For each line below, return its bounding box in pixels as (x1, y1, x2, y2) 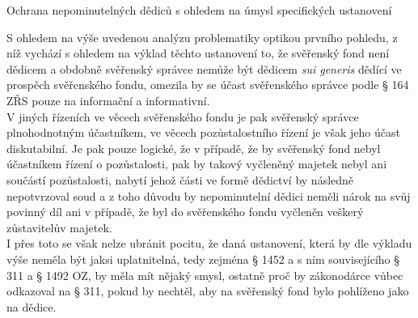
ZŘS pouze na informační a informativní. (6, 91, 210, 108)
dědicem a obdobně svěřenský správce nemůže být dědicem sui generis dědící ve (6, 60, 402, 77)
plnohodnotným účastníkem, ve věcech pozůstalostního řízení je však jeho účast (6, 124, 400, 141)
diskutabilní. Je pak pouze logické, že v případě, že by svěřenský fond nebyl (6, 139, 381, 156)
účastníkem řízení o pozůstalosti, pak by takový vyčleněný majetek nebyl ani (6, 155, 387, 172)
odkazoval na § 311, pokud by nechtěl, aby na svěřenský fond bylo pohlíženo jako (6, 282, 409, 299)
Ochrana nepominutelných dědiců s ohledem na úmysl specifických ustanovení (6, 2, 392, 18)
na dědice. (6, 298, 57, 315)
